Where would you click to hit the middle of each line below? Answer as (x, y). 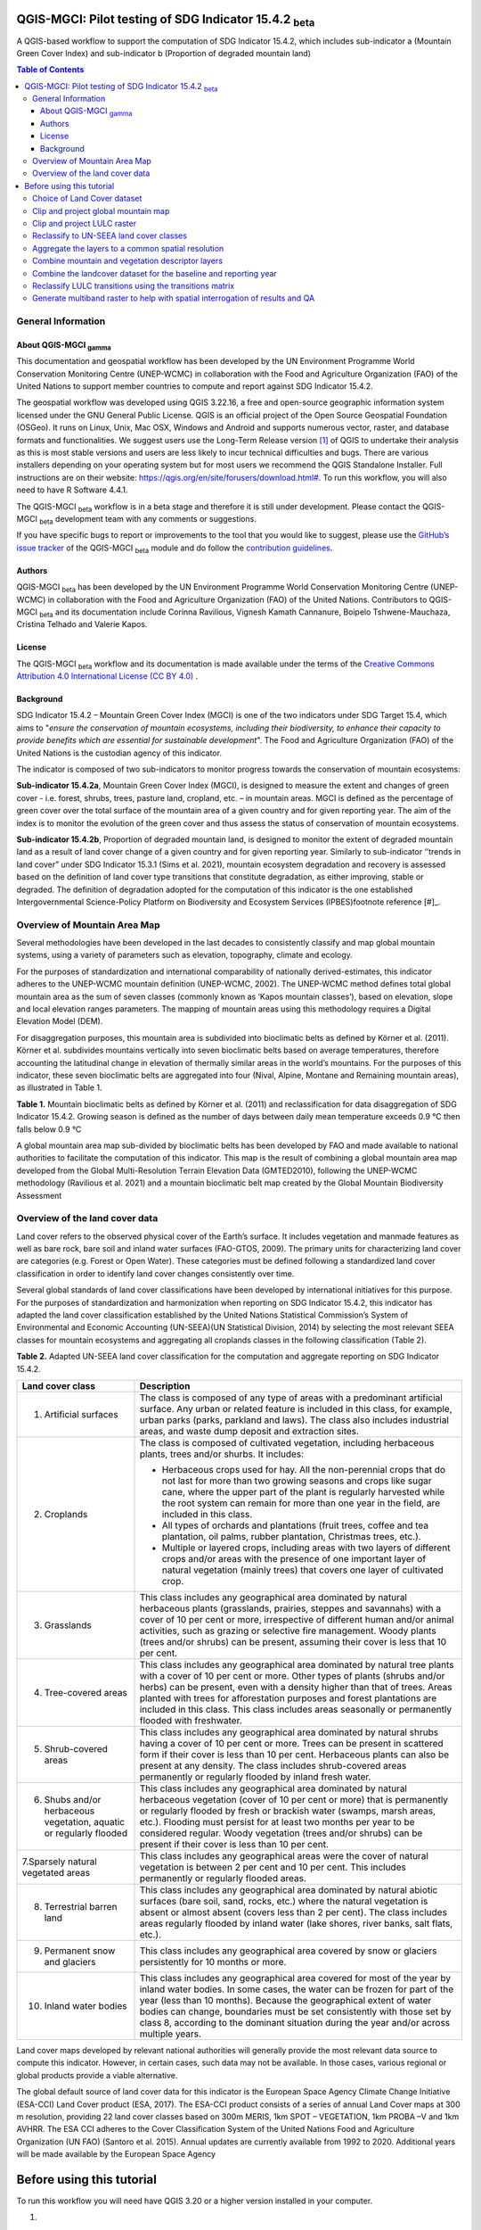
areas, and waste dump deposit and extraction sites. (249, 1431)
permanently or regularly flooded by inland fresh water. (255, 1777)
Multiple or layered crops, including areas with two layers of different (306, 1548)
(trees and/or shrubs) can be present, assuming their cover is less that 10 (293, 1641)
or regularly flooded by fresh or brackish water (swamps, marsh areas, (288, 1811)
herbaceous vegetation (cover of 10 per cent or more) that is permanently (294, 1799)
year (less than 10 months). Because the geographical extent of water (285, 2000)
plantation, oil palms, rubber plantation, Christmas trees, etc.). (292, 1536)
